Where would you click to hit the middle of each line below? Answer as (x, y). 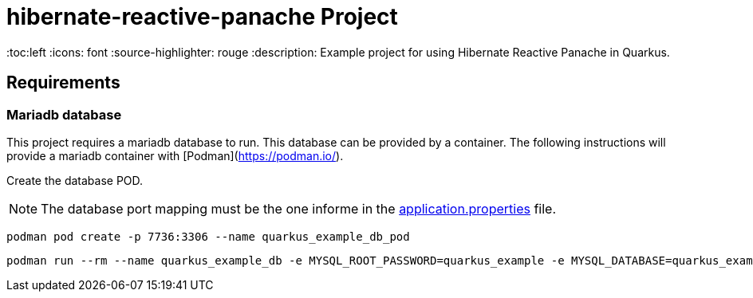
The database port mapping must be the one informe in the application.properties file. (299, 208)
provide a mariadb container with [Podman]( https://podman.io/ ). (175, 155)
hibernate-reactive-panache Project (202, 17)
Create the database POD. (75, 180)
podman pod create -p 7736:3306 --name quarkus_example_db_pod (208, 236)
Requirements (63, 83)
